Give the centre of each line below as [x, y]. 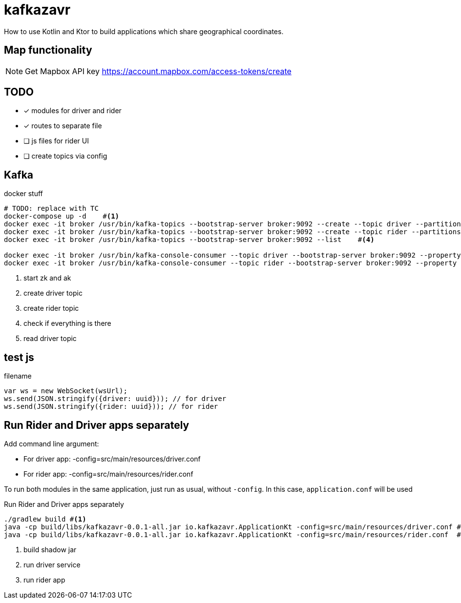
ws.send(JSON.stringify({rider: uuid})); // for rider [111, 407]
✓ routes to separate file [63, 126]
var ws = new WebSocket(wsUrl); [66, 391]
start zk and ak [47, 278]
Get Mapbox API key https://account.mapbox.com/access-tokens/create [158, 71]
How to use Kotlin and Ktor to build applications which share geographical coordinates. [144, 31]
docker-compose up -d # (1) [62, 216]
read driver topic [50, 339]
